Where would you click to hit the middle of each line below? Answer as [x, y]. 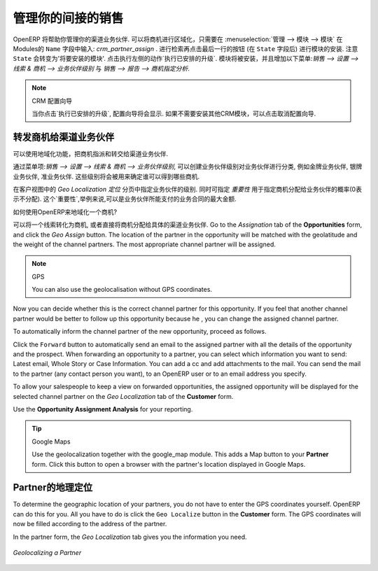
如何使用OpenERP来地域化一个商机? [65, 212]
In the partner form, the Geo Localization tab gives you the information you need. [130, 537]
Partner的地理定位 [53, 487]
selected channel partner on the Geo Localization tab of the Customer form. [123, 396]
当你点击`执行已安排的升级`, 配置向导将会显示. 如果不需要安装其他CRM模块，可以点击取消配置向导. [174, 113]
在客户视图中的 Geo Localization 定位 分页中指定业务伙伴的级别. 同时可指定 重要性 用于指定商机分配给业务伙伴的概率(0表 [187, 189]
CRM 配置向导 [52, 101]
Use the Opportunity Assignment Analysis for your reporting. [103, 409]
